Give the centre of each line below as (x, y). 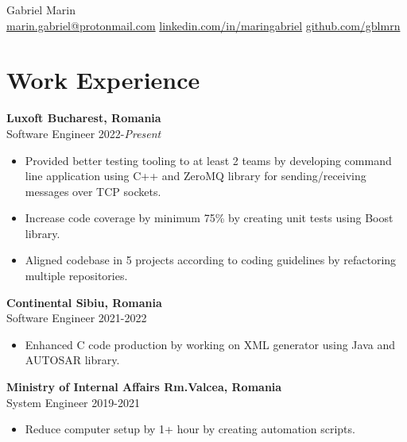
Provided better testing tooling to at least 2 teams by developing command (208, 160)
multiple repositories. (76, 276)
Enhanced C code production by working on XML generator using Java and (210, 344)
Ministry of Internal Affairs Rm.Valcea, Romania (144, 387)
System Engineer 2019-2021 (73, 402)
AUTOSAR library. (72, 360)
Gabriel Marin (41, 10)
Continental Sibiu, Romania (84, 302)
